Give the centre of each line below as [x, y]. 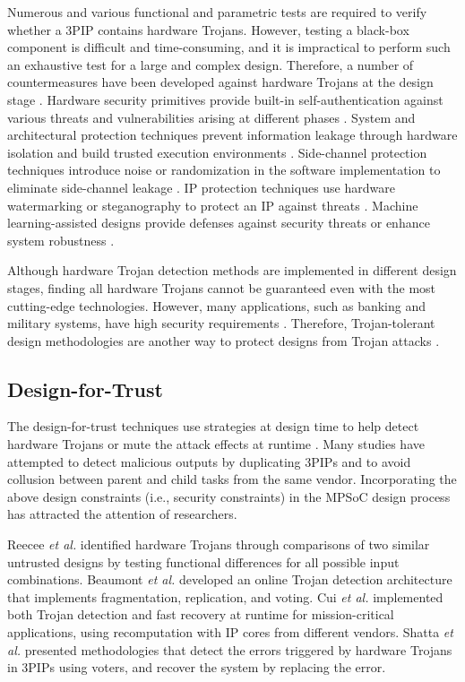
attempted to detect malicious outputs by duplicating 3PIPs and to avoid [209, 461]
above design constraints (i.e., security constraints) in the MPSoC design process [229, 496]
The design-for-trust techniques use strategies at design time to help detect [213, 426]
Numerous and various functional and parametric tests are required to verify [217, 12]
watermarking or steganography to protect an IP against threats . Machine [213, 205]
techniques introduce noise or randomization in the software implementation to [224, 170]
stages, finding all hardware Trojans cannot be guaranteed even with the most [222, 287]
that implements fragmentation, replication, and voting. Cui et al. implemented [225, 596]
